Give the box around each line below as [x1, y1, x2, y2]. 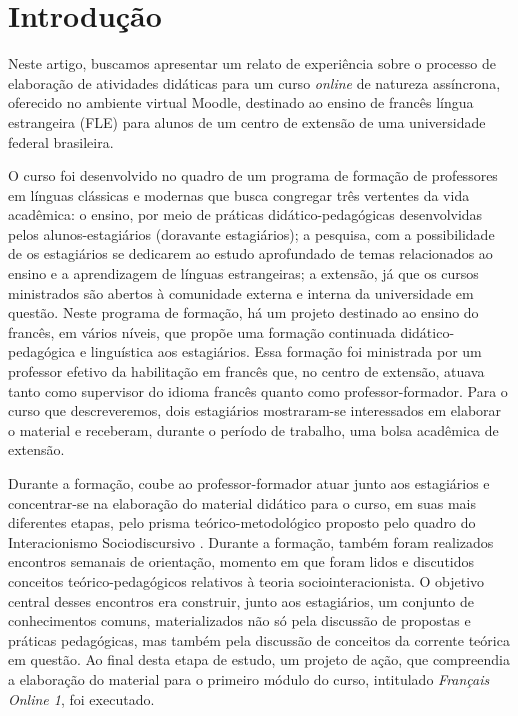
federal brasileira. [8, 131, 114, 152]
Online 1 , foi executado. [8, 688, 155, 709]
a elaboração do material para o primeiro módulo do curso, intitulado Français [8, 668, 490, 689]
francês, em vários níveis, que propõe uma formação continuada [8, 321, 396, 342]
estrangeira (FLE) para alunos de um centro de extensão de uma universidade [8, 111, 486, 132]
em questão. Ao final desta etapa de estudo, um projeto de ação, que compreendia [8, 649, 510, 670]
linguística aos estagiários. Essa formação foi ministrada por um [90, 341, 482, 362]
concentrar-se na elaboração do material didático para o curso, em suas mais [8, 492, 477, 513]
